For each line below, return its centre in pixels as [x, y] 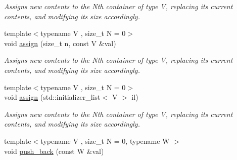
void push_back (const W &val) [54, 151]
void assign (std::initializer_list [52, 97]
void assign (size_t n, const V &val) [60, 43]
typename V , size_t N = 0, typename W [105, 141]
